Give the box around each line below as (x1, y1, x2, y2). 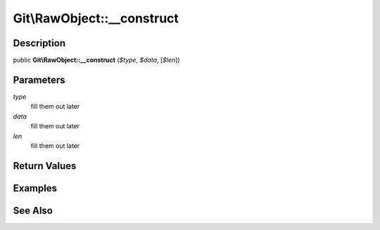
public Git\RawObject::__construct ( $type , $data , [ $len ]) (13, 56, 180, 65)
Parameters (13, 74, 65, 86)
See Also (13, 204, 53, 217)
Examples (13, 182, 58, 194)
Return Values (13, 160, 77, 172)
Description (13, 37, 66, 49)
